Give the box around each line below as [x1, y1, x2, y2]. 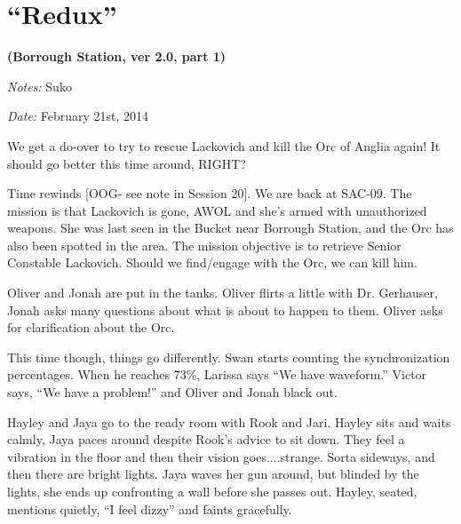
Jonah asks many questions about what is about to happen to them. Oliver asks [7, 300, 443, 319]
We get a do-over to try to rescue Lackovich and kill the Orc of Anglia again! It [7, 136, 441, 155]
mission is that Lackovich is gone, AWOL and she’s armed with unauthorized [7, 201, 427, 219]
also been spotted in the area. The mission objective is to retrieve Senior [7, 235, 401, 254]
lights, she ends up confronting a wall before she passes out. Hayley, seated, [7, 482, 417, 500]
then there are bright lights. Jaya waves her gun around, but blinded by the [7, 464, 419, 483]
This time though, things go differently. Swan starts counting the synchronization [7, 347, 450, 366]
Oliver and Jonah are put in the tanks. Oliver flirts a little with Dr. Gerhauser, [7, 283, 438, 302]
